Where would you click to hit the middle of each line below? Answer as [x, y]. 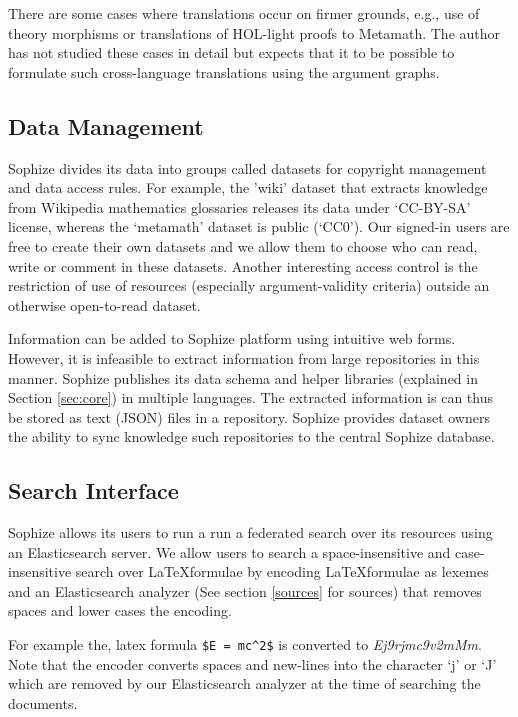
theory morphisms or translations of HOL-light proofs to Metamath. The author [254, 32]
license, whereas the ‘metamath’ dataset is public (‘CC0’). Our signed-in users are [259, 226]
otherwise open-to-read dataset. [104, 304]
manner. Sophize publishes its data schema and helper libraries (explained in [243, 377]
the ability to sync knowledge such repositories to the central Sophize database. [251, 436]
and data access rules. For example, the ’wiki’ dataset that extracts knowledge [248, 187]
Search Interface [93, 490]
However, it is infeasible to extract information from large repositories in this [244, 357]
